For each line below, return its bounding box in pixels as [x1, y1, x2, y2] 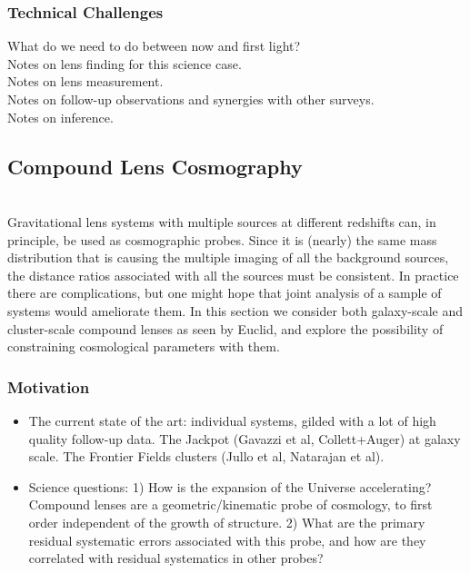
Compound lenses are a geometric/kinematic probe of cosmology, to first [28, 495, 433, 514]
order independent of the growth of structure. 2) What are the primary [28, 512, 425, 531]
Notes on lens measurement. [7, 72, 164, 91]
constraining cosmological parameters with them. [7, 337, 280, 356]
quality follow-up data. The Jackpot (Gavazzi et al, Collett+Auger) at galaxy [28, 429, 461, 448]
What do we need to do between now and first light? [7, 36, 301, 55]
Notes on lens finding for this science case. [7, 54, 242, 73]
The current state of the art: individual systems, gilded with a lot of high [28, 410, 436, 430]
